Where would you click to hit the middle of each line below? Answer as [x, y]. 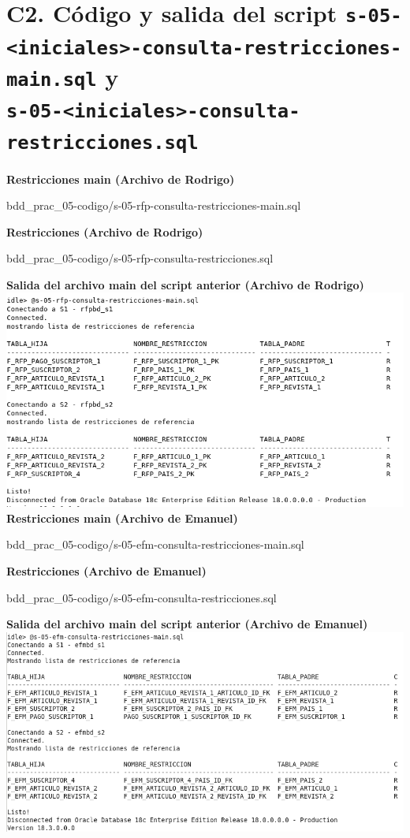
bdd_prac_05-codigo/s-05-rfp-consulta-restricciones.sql [140, 258]
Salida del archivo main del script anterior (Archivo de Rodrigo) [185, 284]
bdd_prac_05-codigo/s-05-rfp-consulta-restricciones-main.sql [154, 205]
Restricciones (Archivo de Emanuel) [106, 570]
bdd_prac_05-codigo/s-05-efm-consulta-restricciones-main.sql [155, 544]
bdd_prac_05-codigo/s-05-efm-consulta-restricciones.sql [142, 597]
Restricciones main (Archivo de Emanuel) [122, 518]
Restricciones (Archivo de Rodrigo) [105, 231]
